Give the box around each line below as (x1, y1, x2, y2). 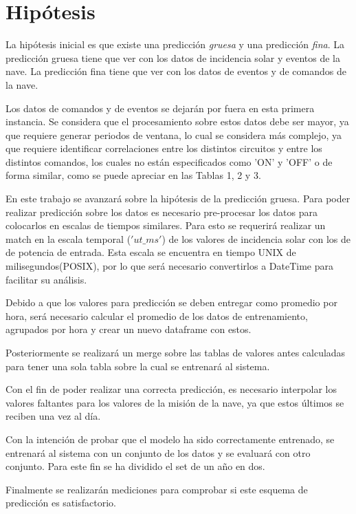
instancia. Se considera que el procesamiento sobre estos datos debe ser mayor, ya (5, 114, 349, 129)
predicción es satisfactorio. (5, 495, 116, 510)
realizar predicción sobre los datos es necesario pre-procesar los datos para (5, 204, 318, 219)
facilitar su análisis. (5, 272, 87, 286)
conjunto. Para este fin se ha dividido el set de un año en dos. (5, 459, 265, 473)
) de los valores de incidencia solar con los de (162, 231, 351, 246)
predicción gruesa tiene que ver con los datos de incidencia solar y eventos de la (5, 50, 340, 65)
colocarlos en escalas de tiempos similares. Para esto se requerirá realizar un (5, 218, 326, 233)
